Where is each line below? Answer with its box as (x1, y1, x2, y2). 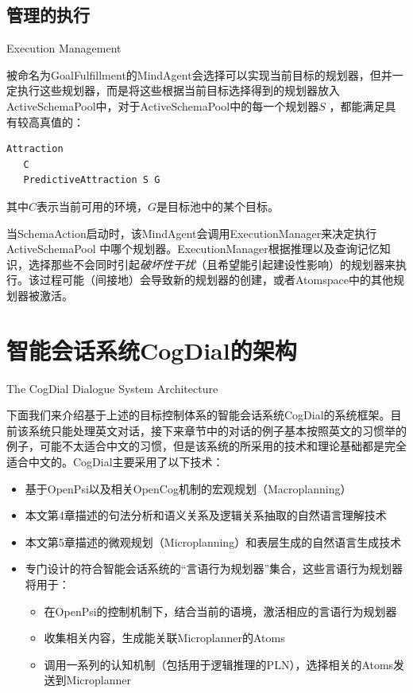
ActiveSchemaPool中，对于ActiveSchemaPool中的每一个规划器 (6, 97, 319, 114)
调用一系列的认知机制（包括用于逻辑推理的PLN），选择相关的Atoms (44, 656, 394, 672)
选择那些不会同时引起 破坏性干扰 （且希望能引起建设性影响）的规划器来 (28, 255, 396, 272)
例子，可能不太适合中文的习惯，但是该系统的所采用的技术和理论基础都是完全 (6, 438, 407, 454)
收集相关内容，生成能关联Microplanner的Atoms (44, 629, 285, 646)
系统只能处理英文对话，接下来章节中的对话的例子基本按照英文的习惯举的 (28, 422, 407, 438)
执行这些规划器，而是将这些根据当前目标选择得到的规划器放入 (17, 82, 340, 99)
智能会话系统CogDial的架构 (6, 333, 297, 366)
